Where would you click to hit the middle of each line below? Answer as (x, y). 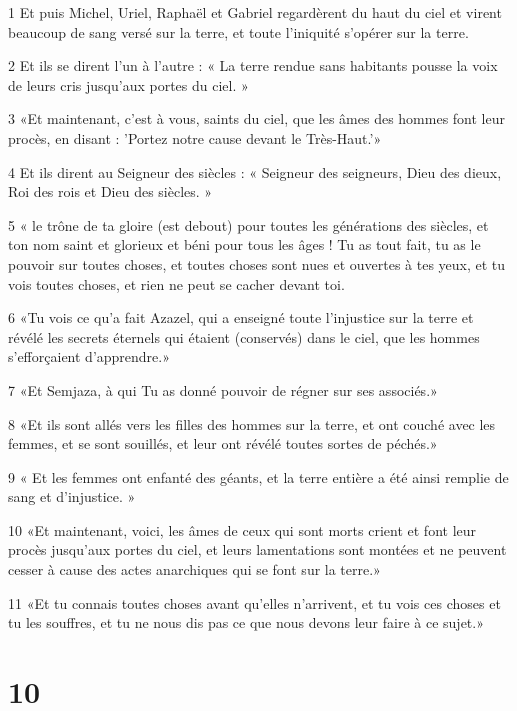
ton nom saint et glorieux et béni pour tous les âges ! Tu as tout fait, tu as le (244, 244)
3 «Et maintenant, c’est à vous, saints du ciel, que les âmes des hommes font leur (256, 118)
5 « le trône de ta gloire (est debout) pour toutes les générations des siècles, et (248, 224)
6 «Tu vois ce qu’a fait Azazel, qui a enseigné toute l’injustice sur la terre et (241, 317)
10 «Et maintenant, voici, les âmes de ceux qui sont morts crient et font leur (242, 529)
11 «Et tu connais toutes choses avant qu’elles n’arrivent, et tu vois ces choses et (254, 602)
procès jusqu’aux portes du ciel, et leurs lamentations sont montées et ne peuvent (257, 549)
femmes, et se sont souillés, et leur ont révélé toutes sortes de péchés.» (223, 443)
